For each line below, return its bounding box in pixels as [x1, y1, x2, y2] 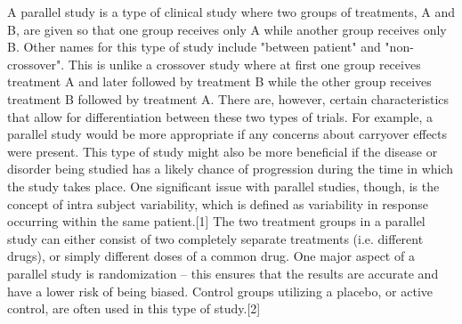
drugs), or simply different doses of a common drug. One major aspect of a [7, 247, 415, 265]
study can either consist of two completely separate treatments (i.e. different [7, 229, 424, 247]
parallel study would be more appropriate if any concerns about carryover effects [7, 125, 448, 143]
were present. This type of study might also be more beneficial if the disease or [7, 142, 438, 160]
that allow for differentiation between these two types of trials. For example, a [7, 107, 434, 126]
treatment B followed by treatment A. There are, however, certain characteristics [7, 89, 450, 108]
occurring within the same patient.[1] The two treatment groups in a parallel [7, 212, 426, 231]
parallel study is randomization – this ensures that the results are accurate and [7, 263, 439, 282]
